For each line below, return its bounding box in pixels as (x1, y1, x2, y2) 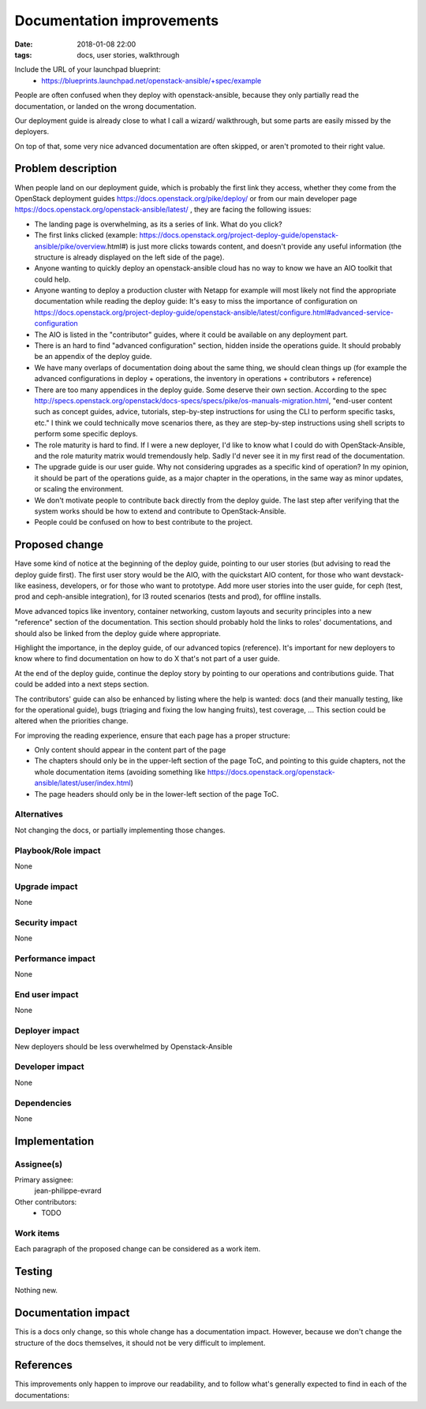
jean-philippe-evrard (34, 1186, 102, 1195)
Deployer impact (14, 1026, 80, 1037)
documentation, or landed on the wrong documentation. (14, 101, 196, 110)
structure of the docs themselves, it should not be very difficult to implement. (14, 1338, 266, 1347)
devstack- (371, 570, 404, 579)
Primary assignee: (14, 1175, 74, 1185)
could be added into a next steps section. (14, 679, 149, 690)
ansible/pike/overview (34, 241, 106, 251)
